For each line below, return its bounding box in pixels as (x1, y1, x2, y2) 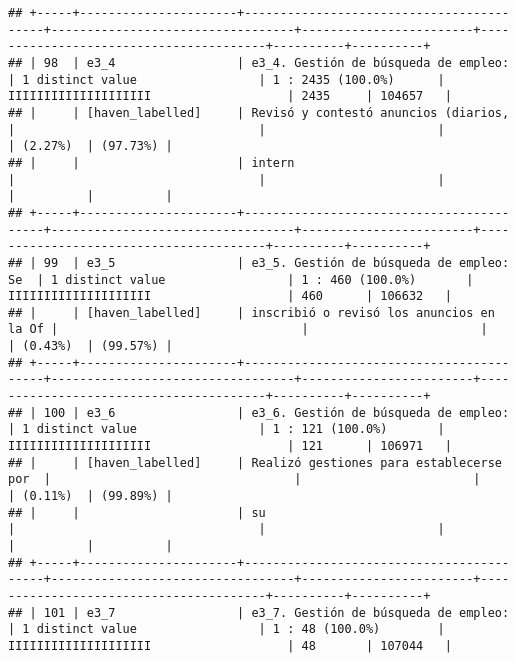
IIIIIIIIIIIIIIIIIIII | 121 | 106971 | (8, 439, 452, 454)
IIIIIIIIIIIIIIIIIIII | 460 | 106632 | (8, 289, 452, 304)
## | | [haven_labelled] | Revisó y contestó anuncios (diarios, (8, 105, 510, 120)
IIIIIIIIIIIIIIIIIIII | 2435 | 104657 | (8, 89, 452, 104)
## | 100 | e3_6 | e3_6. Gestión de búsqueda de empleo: (8, 405, 510, 420)
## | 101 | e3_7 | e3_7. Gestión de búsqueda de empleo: (8, 605, 510, 620)
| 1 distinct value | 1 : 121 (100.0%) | (8, 422, 445, 437)
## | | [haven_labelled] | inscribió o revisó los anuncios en (8, 305, 495, 320)
